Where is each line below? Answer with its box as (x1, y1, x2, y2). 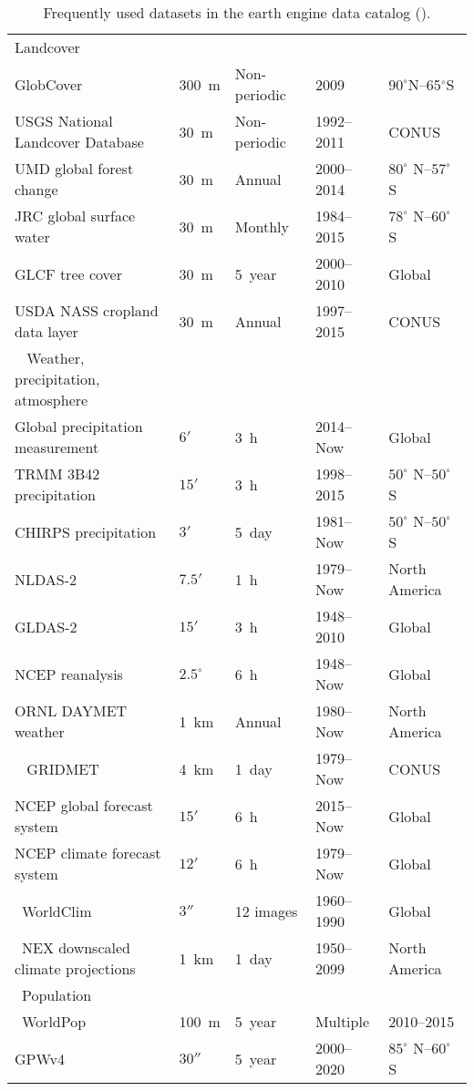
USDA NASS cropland (15, 300, 159, 321)
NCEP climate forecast (15, 842, 161, 863)
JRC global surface (15, 205, 136, 226)
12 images (234, 900, 298, 921)
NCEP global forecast (15, 795, 153, 816)
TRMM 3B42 (15, 463, 100, 484)
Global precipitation (15, 416, 143, 437)
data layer (15, 321, 78, 342)
